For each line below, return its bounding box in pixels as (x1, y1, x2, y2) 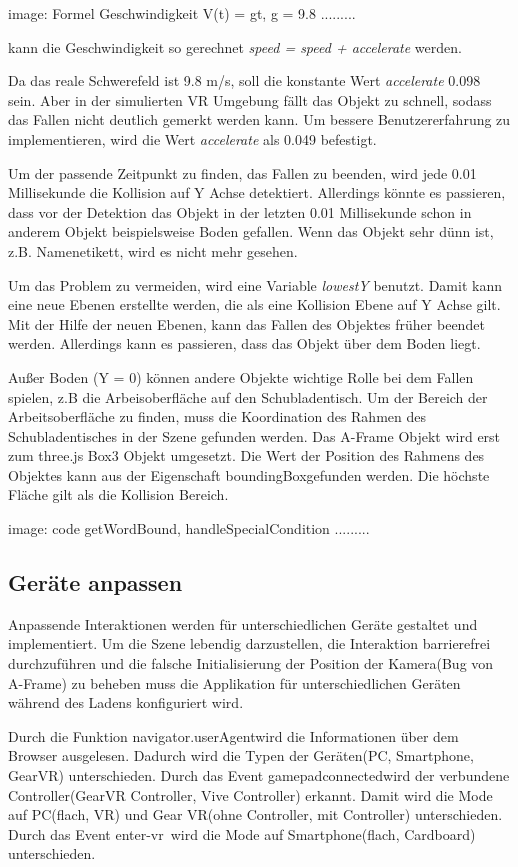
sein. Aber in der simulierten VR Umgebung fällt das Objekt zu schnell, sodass (8, 89, 492, 110)
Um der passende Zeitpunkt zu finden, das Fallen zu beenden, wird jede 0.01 (8, 162, 477, 183)
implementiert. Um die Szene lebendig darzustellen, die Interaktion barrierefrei (8, 633, 491, 654)
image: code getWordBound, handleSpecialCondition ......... (8, 518, 370, 539)
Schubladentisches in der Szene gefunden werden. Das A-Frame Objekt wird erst (8, 425, 501, 446)
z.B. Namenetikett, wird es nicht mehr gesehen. (8, 240, 298, 261)
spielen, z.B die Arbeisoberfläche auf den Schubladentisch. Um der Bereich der (8, 386, 488, 407)
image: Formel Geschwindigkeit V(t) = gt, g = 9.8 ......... (8, 3, 356, 23)
